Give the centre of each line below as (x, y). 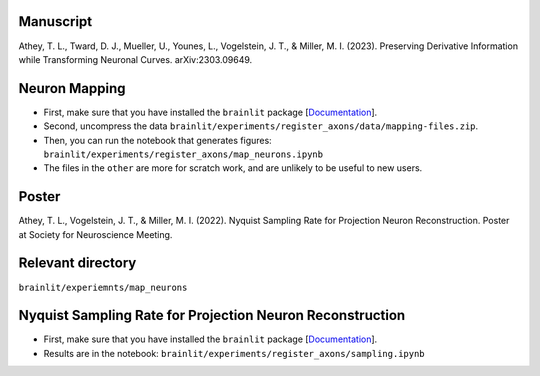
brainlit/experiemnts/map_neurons (103, 287)
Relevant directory (77, 263)
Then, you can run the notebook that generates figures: (157, 140)
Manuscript (55, 21)
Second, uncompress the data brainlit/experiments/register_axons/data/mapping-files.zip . (261, 126)
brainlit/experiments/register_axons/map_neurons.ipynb (183, 154)
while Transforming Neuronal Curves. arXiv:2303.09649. (135, 59)
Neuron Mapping (72, 88)
